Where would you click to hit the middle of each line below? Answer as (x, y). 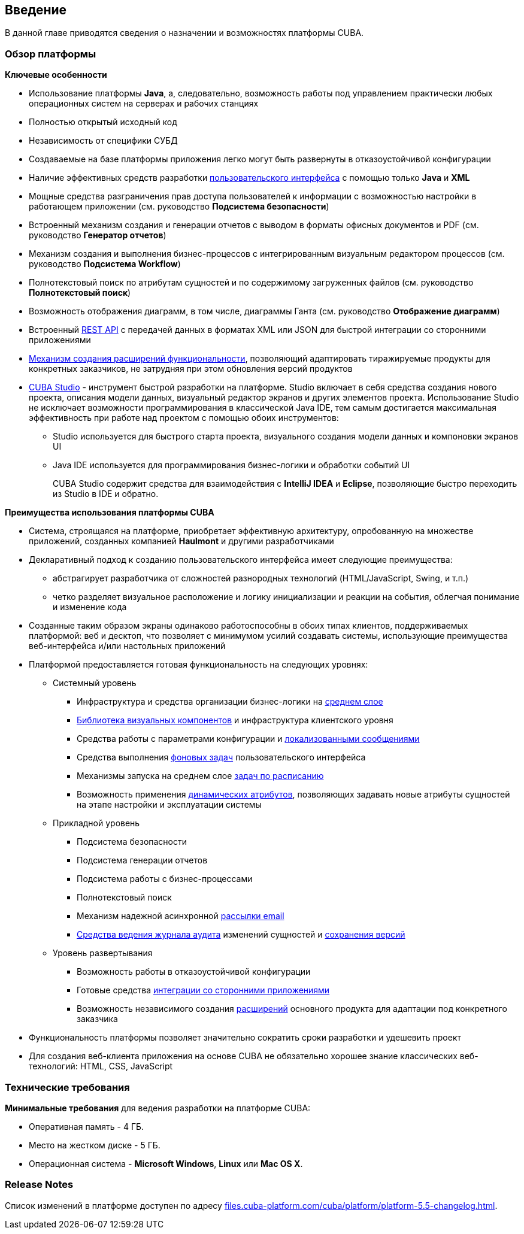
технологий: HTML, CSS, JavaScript (101, 1066)
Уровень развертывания (103, 953)
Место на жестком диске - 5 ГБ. (95, 1145)
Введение (36, 10)
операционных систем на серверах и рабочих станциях (144, 104)
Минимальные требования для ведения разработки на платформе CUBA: (158, 1108)
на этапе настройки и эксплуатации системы (169, 805)
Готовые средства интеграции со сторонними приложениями (203, 990)
